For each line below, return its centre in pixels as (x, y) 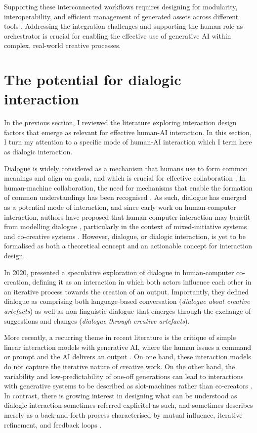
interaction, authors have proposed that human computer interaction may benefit (127, 216)
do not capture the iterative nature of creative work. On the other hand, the (120, 366)
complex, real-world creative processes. (63, 45)
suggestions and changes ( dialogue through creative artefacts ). (97, 320)
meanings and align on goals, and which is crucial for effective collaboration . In (125, 178)
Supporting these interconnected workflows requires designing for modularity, (121, 6)
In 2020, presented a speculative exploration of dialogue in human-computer (119, 272)
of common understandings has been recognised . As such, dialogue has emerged (125, 197)
